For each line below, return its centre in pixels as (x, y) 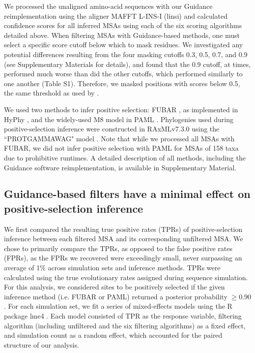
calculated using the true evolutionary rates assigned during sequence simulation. (126, 277)
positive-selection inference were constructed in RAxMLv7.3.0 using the (112, 129)
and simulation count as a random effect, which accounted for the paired (113, 335)
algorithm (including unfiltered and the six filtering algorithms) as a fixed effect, (125, 325)
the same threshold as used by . (52, 93)
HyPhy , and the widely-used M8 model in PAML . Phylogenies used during (119, 119)
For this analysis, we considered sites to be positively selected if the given (114, 287)
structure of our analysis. (42, 344)
